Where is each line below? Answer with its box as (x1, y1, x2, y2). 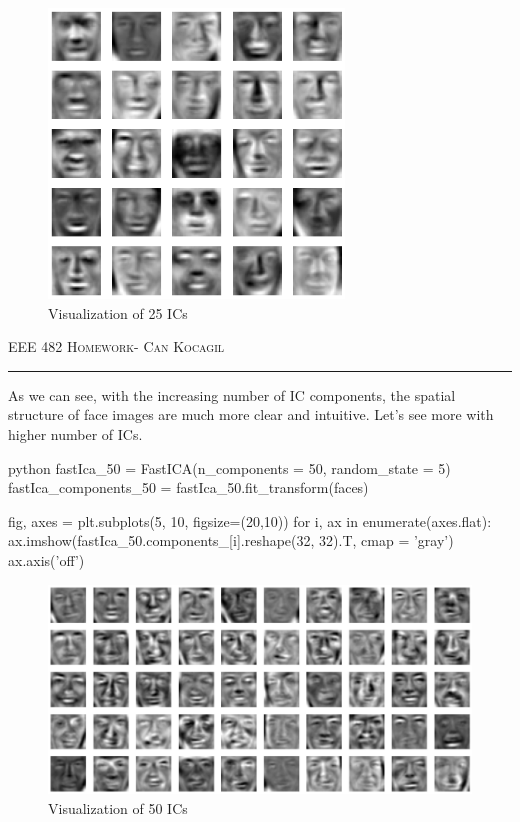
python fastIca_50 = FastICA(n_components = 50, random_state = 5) (8, 457, 451, 478)
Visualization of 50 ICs (48, 797, 188, 818)
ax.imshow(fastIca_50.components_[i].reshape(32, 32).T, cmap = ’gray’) (8, 530, 454, 551)
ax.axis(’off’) (8, 549, 85, 570)
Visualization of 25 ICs (48, 302, 188, 323)
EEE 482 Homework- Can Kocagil (8, 336, 225, 357)
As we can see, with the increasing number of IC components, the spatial (8, 384, 456, 405)
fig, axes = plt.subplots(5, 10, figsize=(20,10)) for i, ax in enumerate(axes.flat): (8, 510, 492, 531)
